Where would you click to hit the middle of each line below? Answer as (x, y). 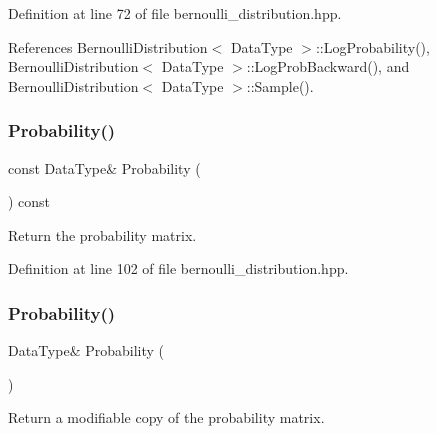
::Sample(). (280, 85)
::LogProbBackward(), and (328, 66)
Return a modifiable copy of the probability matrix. (166, 417)
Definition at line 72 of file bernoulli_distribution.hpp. (175, 13)
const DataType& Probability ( (104, 167)
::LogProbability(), (372, 46)
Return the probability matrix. (102, 234)
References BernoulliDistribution (108, 46)
